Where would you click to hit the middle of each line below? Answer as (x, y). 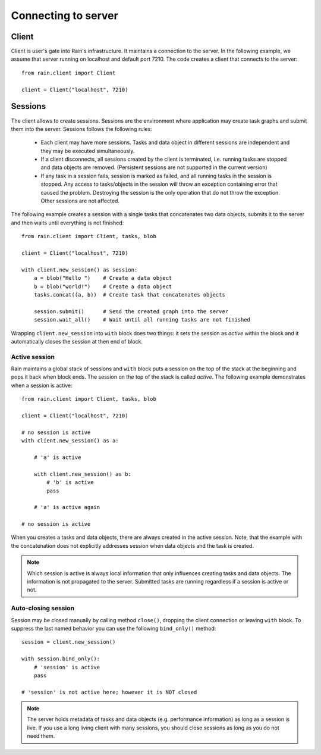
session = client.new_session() (69, 642)
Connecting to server (64, 15)
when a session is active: (42, 385)
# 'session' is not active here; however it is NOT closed (109, 692)
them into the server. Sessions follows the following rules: (82, 129)
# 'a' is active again (67, 507)
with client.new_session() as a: (70, 441)
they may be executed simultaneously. (88, 151)
